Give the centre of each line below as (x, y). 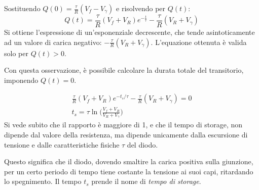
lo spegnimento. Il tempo (43, 181)
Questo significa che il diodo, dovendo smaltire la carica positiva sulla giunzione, (129, 161)
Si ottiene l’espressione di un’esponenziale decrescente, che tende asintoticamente (129, 32)
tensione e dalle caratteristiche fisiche (62, 144)
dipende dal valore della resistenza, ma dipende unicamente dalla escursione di (126, 135)
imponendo (21, 80)
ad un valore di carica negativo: (53, 42)
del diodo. (142, 144)
